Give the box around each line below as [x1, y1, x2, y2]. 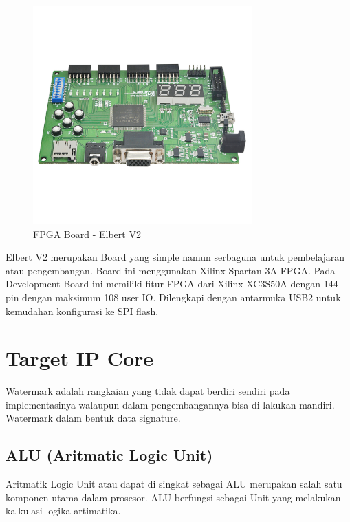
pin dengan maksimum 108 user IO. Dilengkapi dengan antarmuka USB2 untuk [6, 290, 341, 304]
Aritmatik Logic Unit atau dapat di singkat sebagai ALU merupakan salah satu [6, 477, 342, 491]
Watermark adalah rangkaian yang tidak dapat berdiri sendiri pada [6, 384, 290, 398]
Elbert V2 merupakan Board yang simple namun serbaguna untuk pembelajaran [6, 250, 345, 264]
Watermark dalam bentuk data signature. [6, 411, 181, 425]
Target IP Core [6, 344, 154, 372]
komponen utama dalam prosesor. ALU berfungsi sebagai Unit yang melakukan [6, 490, 341, 504]
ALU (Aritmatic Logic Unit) [6, 444, 213, 466]
